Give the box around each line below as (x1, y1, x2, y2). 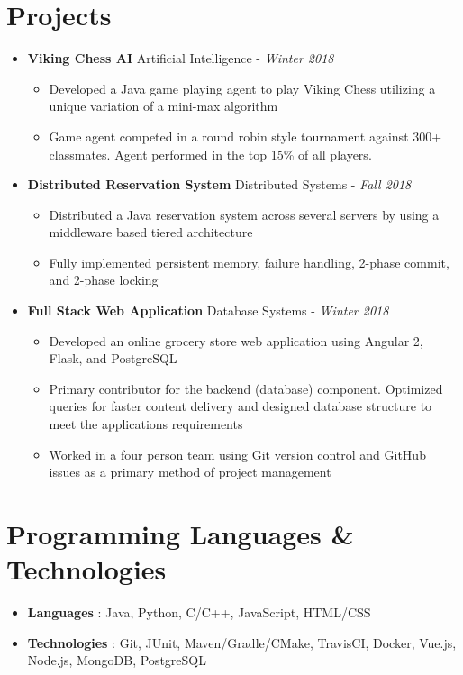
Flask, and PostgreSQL (49, 349, 177, 368)
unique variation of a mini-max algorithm (49, 96, 278, 115)
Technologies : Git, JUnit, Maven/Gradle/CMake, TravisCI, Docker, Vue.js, (27, 633, 457, 652)
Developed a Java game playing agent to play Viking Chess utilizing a (49, 78, 436, 97)
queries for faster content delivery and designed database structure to (49, 397, 432, 415)
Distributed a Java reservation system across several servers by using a (49, 205, 440, 223)
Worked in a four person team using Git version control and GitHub (49, 444, 426, 463)
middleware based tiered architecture (49, 223, 253, 242)
